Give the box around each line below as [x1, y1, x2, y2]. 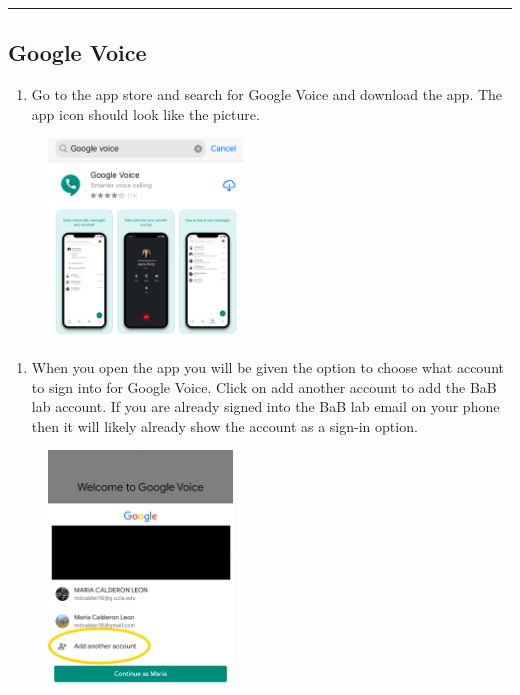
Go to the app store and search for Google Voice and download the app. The [31, 84, 503, 105]
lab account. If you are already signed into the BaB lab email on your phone [31, 396, 500, 417]
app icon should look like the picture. [31, 103, 260, 124]
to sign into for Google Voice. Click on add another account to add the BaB [31, 376, 497, 397]
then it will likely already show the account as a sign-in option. [31, 415, 418, 436]
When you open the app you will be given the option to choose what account [31, 356, 504, 377]
